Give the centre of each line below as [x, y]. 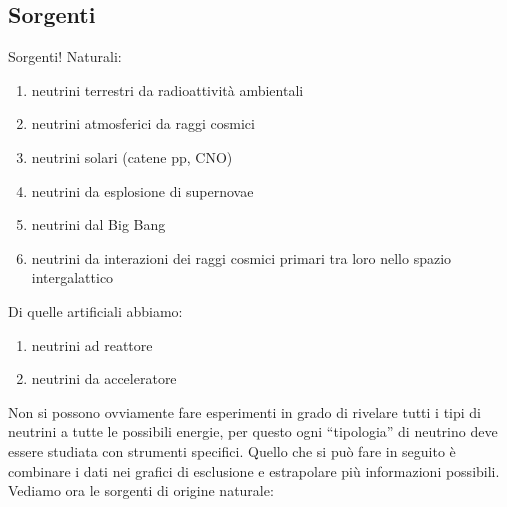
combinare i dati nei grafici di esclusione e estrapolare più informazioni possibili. [254, 470]
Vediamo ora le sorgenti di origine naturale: [141, 490]
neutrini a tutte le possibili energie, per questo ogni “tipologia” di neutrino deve [253, 431]
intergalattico [72, 277]
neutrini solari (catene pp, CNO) [132, 156]
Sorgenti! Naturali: [65, 56]
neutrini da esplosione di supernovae [142, 190]
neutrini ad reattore [92, 344]
